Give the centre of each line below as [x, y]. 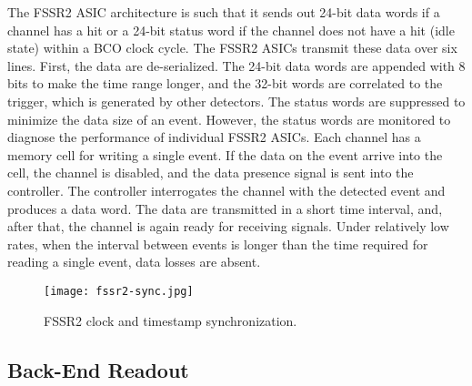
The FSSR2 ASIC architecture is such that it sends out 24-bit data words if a [224, 12]
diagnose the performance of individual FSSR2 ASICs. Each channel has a [214, 137]
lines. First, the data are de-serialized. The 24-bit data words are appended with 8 [236, 65]
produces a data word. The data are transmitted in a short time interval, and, [225, 208]
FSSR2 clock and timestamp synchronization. [171, 320]
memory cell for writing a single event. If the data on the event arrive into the [225, 154]
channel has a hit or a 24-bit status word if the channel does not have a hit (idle [231, 30]
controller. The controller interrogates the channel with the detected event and [226, 190]
